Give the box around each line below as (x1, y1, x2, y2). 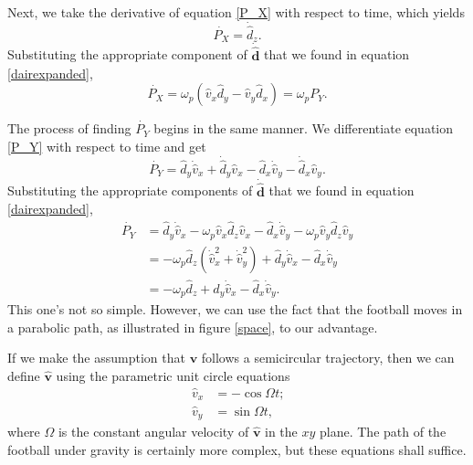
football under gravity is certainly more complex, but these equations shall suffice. (7, 439, 467, 459)
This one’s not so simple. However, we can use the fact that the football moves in (7, 300, 463, 319)
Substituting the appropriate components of (7, 181, 253, 200)
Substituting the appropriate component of (7, 45, 247, 64)
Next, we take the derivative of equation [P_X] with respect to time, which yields (7, 3, 465, 21)
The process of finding (7, 119, 131, 138)
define (7, 366, 40, 386)
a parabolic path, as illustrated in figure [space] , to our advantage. (7, 317, 378, 336)
